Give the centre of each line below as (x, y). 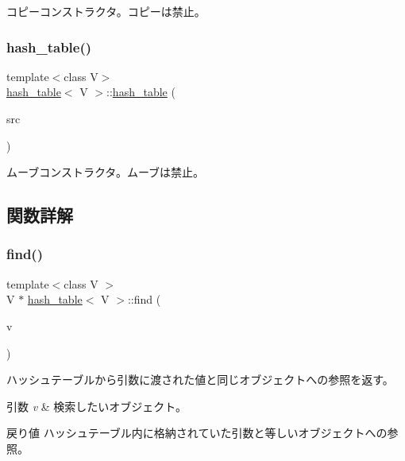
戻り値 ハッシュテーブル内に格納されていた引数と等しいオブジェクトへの (197, 433)
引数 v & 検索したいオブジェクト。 (97, 406)
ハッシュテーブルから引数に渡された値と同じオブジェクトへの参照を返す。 (200, 380)
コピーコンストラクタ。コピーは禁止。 (106, 11)
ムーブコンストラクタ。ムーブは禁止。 (106, 172)
